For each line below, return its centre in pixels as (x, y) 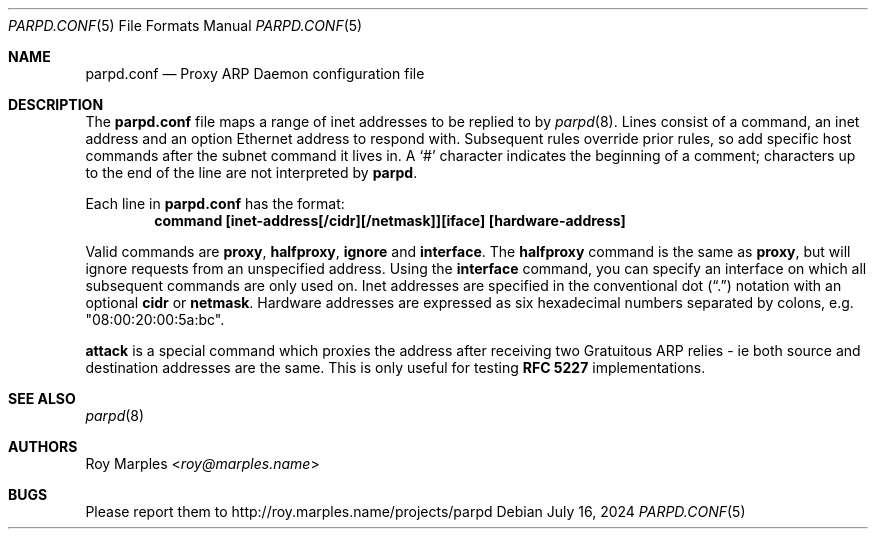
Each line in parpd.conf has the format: (215, 203)
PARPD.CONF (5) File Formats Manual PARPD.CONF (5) (185, 25)
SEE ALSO (42, 398)
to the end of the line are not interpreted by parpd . (251, 172)
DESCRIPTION (56, 104)
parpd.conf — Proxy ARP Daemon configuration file (255, 73)
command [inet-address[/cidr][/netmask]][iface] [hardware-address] (390, 220)
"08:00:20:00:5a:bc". (155, 319)
